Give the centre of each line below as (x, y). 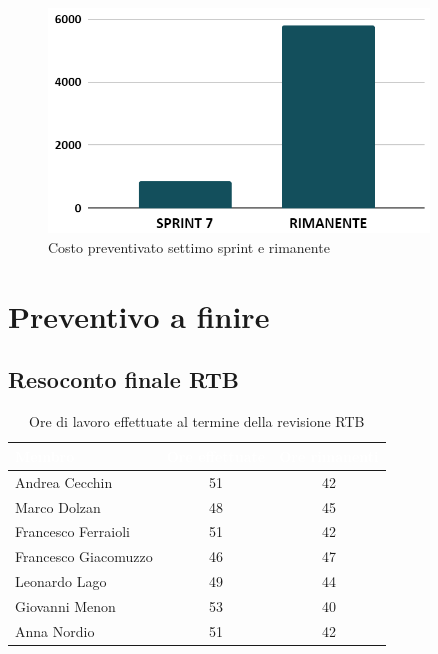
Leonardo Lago (61, 581)
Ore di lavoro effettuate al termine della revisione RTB (197, 421)
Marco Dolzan (58, 506)
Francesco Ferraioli (72, 531)
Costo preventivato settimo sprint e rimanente (189, 247)
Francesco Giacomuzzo (84, 556)
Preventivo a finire (139, 315)
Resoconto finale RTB (123, 379)
